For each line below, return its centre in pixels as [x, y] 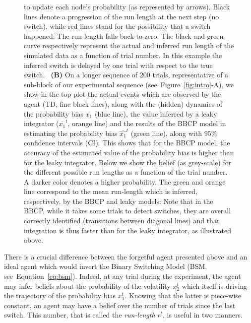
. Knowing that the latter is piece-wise [183, 295]
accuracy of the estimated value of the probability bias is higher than [129, 152]
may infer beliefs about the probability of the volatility [87, 286]
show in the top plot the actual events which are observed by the [123, 94]
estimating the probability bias [71, 133]
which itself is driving [215, 286]
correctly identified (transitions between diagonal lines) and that [122, 221]
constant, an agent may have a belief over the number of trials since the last [120, 305]
